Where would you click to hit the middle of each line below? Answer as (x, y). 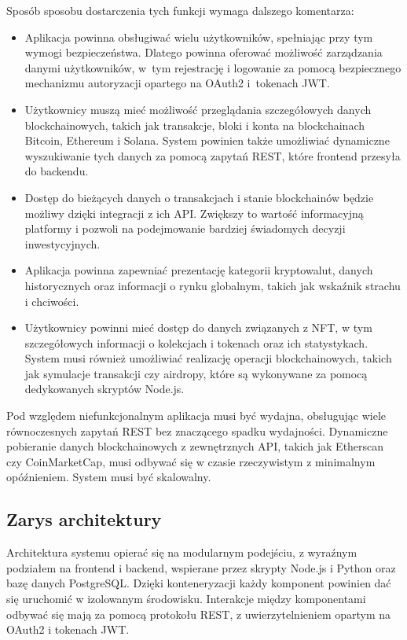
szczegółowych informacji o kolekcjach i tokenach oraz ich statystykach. (196, 342)
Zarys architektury (84, 519)
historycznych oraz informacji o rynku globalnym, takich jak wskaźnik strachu (213, 285)
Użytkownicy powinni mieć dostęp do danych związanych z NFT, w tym (198, 327)
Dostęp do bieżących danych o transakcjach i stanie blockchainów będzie (199, 197)
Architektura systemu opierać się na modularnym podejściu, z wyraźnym (182, 552)
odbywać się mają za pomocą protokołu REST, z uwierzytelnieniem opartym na (199, 614)
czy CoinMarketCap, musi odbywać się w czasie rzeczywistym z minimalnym (191, 461)
